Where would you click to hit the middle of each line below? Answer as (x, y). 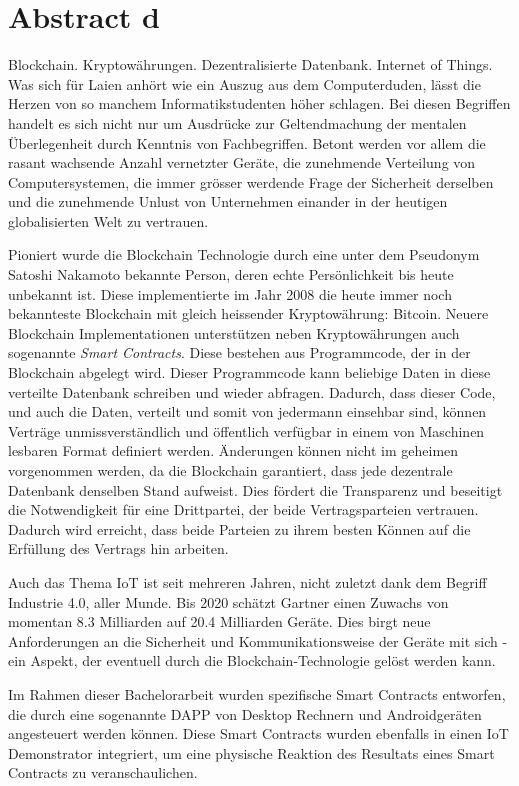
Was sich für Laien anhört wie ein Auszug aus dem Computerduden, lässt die (244, 83)
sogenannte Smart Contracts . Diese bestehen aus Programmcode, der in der (239, 352)
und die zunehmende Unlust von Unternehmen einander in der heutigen (228, 201)
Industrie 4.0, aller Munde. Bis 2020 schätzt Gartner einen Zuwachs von (228, 601)
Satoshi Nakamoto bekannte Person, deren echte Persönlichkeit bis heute (231, 274)
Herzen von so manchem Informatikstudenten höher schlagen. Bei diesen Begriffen (259, 103)
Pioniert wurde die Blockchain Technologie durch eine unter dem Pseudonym (244, 254)
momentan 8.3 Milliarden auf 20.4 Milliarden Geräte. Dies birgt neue (219, 621)
